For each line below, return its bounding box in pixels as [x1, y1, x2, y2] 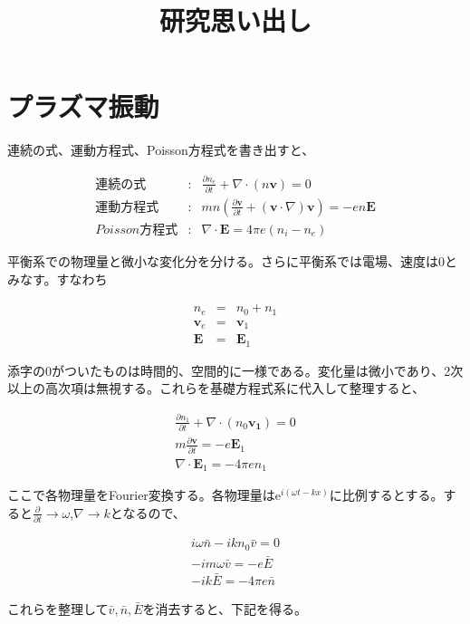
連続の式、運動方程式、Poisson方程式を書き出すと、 [7, 140, 315, 159]
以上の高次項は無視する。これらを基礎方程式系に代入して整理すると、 [7, 379, 426, 398]
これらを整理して [7, 600, 109, 619]
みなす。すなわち [7, 269, 108, 288]
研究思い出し [158, 2, 312, 39]
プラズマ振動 [7, 88, 159, 125]
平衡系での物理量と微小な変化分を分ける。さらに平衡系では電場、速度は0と [7, 252, 457, 271]
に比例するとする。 [329, 485, 444, 504]
